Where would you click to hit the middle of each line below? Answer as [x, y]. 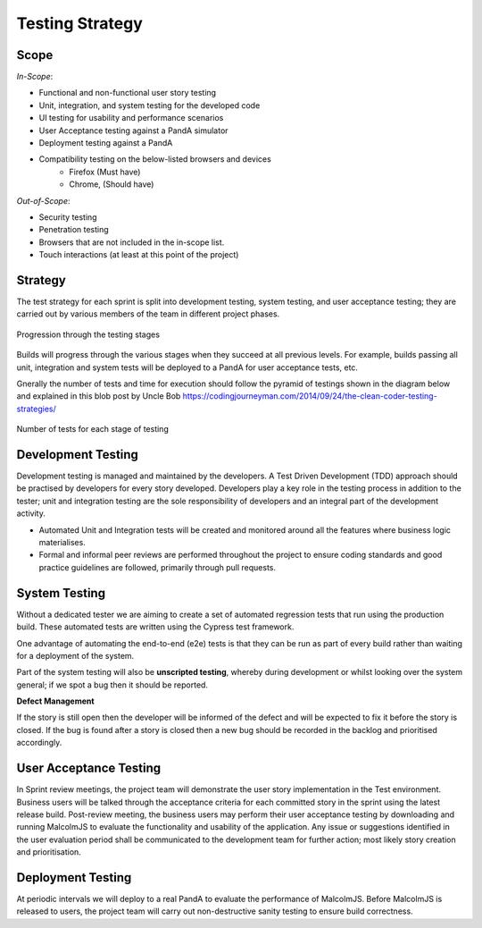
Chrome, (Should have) [112, 184]
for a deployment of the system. [75, 655]
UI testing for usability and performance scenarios [131, 118]
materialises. [62, 543]
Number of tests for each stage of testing [92, 429]
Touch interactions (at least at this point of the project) [139, 255]
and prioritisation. [49, 852]
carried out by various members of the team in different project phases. [148, 314]
